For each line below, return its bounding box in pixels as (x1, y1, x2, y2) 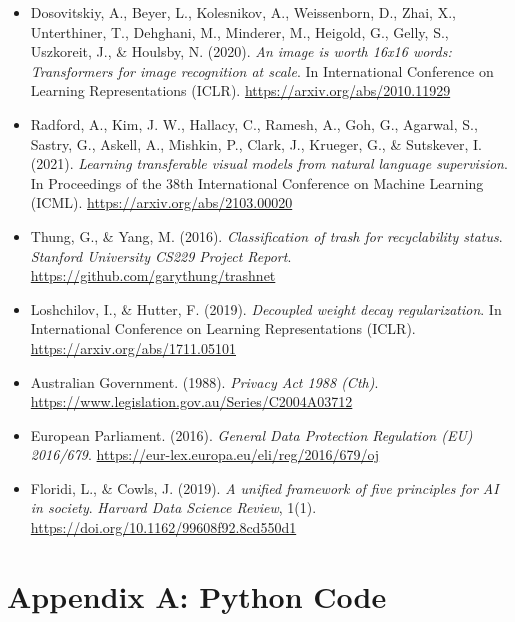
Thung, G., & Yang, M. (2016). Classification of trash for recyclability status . (30, 225, 503, 246)
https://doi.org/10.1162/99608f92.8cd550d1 (30, 517, 297, 538)
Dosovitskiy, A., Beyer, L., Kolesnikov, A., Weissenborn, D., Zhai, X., (30, 2, 456, 22)
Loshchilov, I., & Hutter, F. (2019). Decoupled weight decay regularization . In (30, 298, 502, 319)
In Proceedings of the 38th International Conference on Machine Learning (30, 172, 484, 193)
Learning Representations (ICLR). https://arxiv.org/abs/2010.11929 (30, 80, 451, 101)
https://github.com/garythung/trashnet (30, 265, 276, 286)
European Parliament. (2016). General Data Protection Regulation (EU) (30, 424, 473, 445)
